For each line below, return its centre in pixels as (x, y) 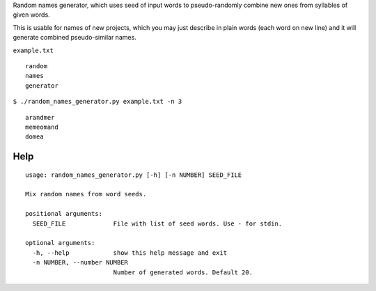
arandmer (40, 117)
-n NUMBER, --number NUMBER (80, 262)
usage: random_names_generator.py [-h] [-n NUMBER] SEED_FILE (134, 175)
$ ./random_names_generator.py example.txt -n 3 (97, 102)
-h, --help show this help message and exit (130, 253)
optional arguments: (60, 243)
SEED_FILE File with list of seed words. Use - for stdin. (157, 223)
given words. (31, 15)
